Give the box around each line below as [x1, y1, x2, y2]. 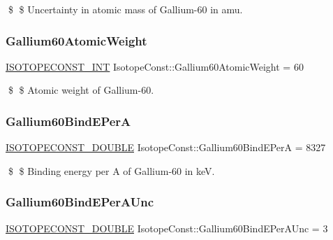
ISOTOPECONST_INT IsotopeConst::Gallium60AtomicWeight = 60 [6, 59, 304, 73]
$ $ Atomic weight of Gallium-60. [8, 83, 154, 97]
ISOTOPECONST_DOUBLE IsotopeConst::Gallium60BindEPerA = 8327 [6, 140, 326, 155]
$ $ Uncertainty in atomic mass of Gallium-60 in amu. [8, 2, 243, 16]
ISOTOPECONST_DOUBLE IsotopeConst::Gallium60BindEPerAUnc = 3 [6, 220, 328, 235]
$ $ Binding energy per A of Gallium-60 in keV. [8, 163, 215, 178]
